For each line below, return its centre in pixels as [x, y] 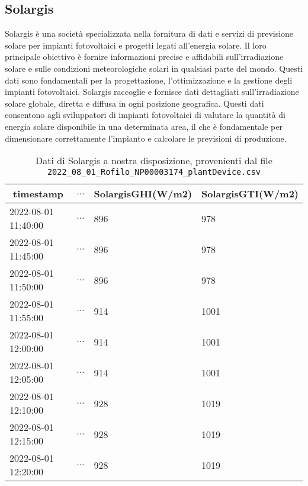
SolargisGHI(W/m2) [143, 194]
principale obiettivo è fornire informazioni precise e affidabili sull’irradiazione [144, 57]
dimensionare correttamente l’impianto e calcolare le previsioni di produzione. [146, 138]
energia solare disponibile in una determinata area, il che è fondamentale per [144, 126]
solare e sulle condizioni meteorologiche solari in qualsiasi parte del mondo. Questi [154, 68]
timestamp [38, 194]
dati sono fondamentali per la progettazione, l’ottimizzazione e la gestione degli [149, 80]
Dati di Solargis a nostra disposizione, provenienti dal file [154, 161]
